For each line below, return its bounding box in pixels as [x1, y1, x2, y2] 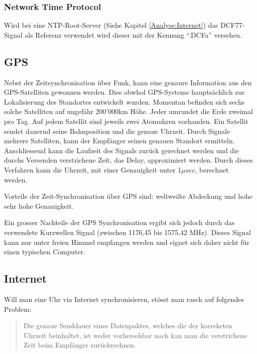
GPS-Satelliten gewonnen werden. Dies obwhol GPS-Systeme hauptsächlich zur [4, 87, 245, 97]
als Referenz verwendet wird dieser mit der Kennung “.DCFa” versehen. [25, 29, 242, 40]
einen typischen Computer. [4, 246, 85, 257]
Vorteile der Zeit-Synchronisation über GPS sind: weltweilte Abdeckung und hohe [4, 191, 253, 201]
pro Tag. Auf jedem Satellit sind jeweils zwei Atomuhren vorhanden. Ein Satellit [4, 116, 249, 126]
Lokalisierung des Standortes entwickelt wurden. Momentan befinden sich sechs [4, 96, 245, 107]
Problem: [4, 303, 32, 314]
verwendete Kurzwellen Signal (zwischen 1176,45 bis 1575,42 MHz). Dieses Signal [4, 227, 251, 237]
